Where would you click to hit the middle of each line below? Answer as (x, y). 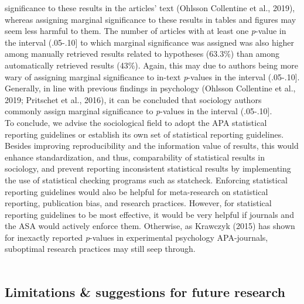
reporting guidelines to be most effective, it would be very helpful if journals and (149, 214)
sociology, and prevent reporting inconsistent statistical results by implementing (148, 168)
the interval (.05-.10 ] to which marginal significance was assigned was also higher (150, 42)
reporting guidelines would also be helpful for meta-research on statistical (136, 191)
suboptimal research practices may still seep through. (100, 249)
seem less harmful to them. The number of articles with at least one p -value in (146, 31)
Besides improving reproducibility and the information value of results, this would (152, 146)
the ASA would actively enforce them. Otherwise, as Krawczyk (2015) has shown (150, 226)
